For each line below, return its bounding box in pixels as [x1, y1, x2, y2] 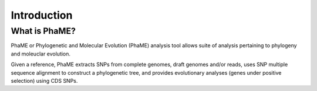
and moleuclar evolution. [11, 50, 70, 57]
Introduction [11, 9, 73, 22]
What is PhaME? [11, 26, 76, 36]
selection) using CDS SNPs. [11, 77, 78, 84]
